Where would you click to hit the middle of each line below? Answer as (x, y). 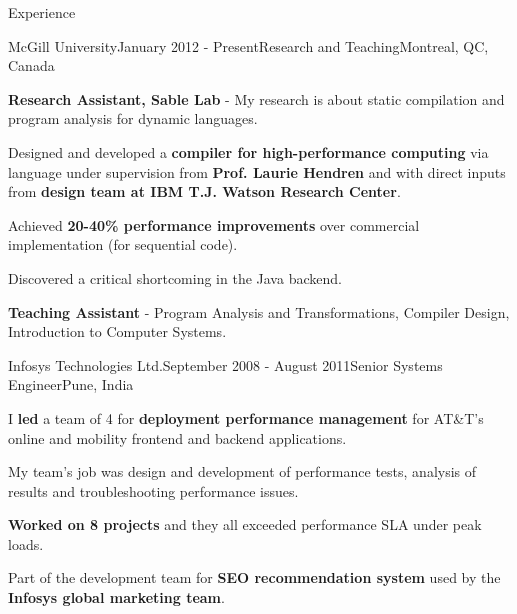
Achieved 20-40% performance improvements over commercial (214, 224)
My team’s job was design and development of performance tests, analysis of (242, 471)
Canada (31, 65)
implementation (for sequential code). (123, 244)
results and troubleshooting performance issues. (153, 490)
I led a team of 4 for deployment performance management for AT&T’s (246, 417)
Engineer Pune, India (71, 384)
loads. (26, 543)
